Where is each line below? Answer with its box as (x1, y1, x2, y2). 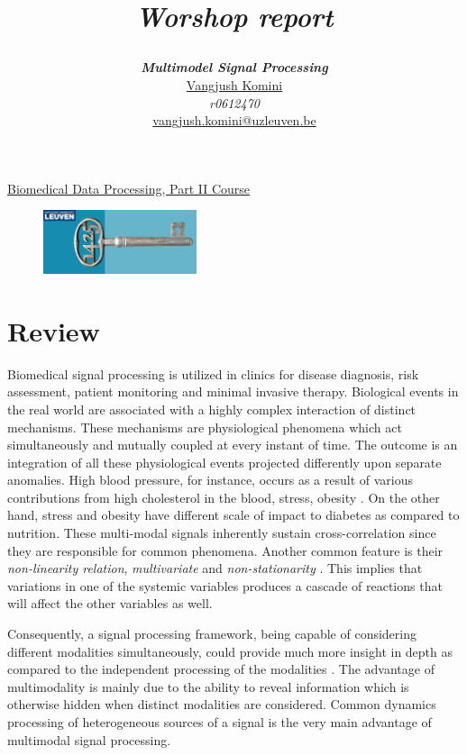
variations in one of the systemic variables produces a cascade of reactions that (7, 576, 443, 595)
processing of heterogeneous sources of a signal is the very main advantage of (7, 713, 432, 731)
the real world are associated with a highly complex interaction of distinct (7, 399, 417, 418)
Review (7, 312, 100, 349)
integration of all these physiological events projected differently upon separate (7, 452, 442, 471)
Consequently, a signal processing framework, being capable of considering (7, 624, 417, 643)
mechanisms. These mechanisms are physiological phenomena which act (7, 417, 402, 436)
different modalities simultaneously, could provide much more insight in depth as (7, 641, 453, 660)
